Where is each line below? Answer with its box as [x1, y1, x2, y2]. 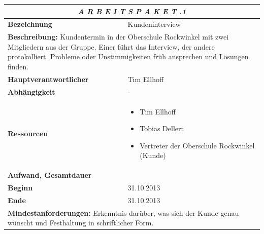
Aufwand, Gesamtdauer [8, 170, 92, 180]
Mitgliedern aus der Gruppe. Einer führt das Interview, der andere [8, 41, 215, 52]
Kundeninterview [127, 19, 181, 29]
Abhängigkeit [8, 86, 55, 97]
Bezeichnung [8, 19, 52, 29]
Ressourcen [8, 128, 48, 138]
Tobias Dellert [140, 123, 184, 134]
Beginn [8, 182, 33, 192]
